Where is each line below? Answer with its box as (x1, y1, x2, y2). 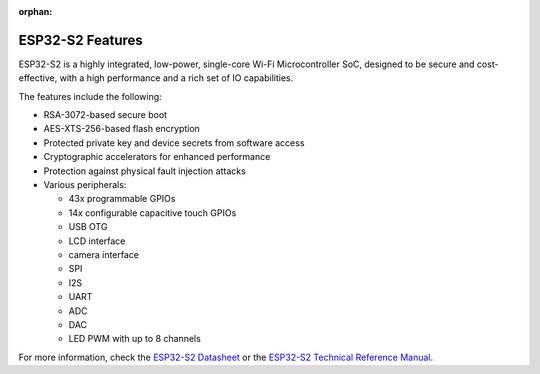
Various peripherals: (43, 179, 127, 191)
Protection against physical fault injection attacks (43, 165, 247, 177)
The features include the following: (18, 90, 162, 102)
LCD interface (68, 235, 126, 247)
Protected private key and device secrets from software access (43, 136, 305, 149)
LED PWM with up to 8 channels (68, 333, 202, 345)
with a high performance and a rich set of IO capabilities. (59, 72, 294, 84)
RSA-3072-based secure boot (43, 109, 168, 121)
